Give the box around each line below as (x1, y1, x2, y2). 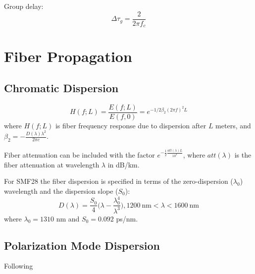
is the (234, 150, 252, 160)
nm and (56, 213, 80, 223)
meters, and (215, 120, 251, 130)
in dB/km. (107, 159, 140, 169)
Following (4, 261, 33, 271)
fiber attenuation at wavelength (4, 159, 100, 169)
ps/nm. (116, 213, 138, 223)
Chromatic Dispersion (4, 80, 119, 95)
